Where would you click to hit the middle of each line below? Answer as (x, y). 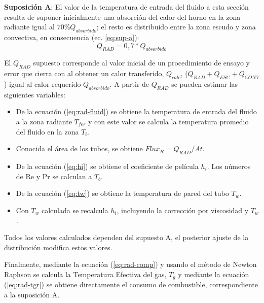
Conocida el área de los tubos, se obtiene (79, 148)
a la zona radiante (44, 121)
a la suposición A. (32, 294)
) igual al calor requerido (43, 83)
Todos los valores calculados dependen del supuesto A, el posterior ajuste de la (126, 237)
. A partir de (129, 83)
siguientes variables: (35, 94)
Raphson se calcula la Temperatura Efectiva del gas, (85, 274)
